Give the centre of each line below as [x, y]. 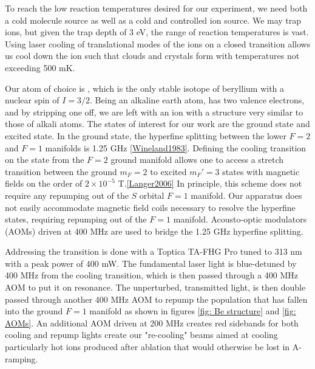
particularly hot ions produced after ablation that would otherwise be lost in [147, 347]
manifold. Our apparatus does [246, 195]
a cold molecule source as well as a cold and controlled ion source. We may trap [153, 20]
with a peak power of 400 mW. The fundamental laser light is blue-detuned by [151, 263]
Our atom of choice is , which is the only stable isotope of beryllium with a [145, 88]
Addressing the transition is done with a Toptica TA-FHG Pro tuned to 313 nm [154, 251]
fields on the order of [44, 183]
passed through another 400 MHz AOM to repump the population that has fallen [156, 299]
